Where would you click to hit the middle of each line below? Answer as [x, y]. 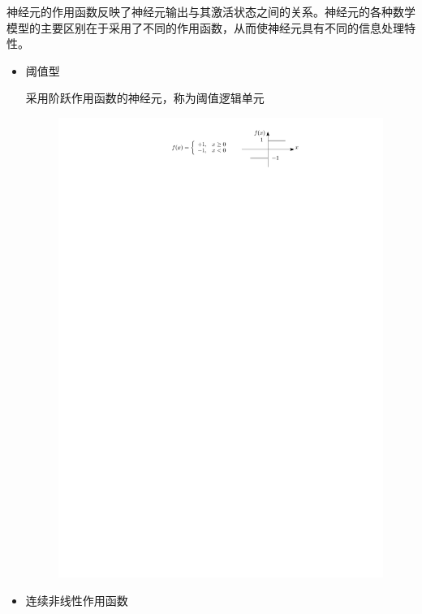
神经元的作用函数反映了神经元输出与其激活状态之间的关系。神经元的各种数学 [211, 11]
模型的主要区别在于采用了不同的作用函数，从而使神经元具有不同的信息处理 [205, 27]
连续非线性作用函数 [77, 600]
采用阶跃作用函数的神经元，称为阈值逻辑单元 [145, 98]
